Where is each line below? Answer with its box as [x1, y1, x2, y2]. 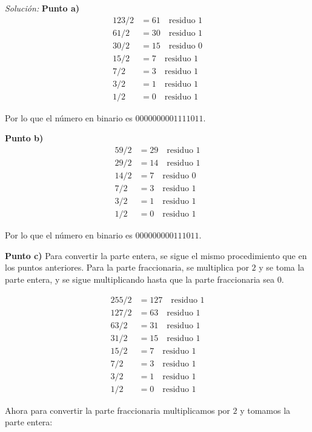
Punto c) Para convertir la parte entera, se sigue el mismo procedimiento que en [5, 249, 307, 262]
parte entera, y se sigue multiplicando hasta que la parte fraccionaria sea [5, 272, 274, 285]
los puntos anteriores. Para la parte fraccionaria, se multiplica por [5, 261, 249, 274]
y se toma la [259, 261, 305, 274]
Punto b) [5, 132, 44, 144]
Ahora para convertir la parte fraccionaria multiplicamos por [5, 403, 230, 416]
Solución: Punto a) [5, 2, 80, 14]
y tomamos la [240, 403, 291, 416]
